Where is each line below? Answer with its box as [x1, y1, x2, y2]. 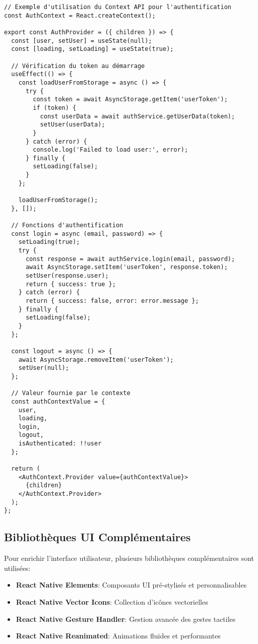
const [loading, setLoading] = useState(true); [11, 45, 174, 53]
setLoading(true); [18, 238, 80, 246]
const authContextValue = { [11, 398, 105, 405]
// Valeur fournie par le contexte [11, 390, 131, 397]
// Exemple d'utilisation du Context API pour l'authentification [4, 4, 232, 11]
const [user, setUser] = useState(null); [11, 37, 152, 44]
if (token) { [33, 104, 77, 111]
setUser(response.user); [25, 272, 109, 279]
